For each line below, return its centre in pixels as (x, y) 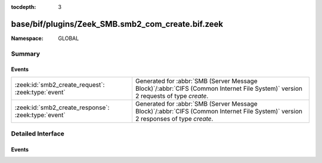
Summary (26, 54)
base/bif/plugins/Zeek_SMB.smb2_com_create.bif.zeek (117, 24)
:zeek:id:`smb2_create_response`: (62, 107)
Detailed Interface (38, 134)
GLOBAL (69, 38)
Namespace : (27, 38)
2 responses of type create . (174, 118)
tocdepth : (24, 7)
